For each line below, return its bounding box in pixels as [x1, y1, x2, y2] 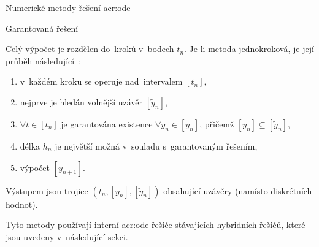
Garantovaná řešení [6, 21, 79, 34]
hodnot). [6, 197, 38, 210]
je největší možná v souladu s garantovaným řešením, [55, 139, 258, 152]
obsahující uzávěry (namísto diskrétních [163, 184, 312, 197]
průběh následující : [6, 54, 82, 67]
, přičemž [199, 117, 234, 130]
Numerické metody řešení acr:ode [6, 1, 131, 13]
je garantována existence [61, 117, 153, 130]
